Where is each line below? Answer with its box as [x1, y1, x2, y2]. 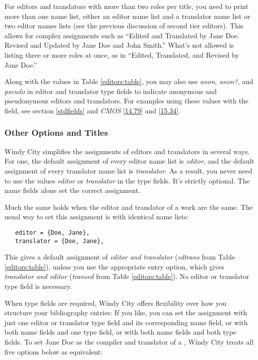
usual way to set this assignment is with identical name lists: [4, 211, 189, 222]
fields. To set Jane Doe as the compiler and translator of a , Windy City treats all [4, 336, 254, 347]
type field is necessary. [4, 281, 72, 291]
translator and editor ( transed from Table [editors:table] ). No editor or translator [4, 271, 250, 281]
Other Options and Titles [4, 126, 108, 139]
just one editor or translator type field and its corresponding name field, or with [4, 317, 248, 327]
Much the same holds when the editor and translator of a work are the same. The [4, 201, 253, 212]
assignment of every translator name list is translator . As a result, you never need [4, 165, 253, 176]
